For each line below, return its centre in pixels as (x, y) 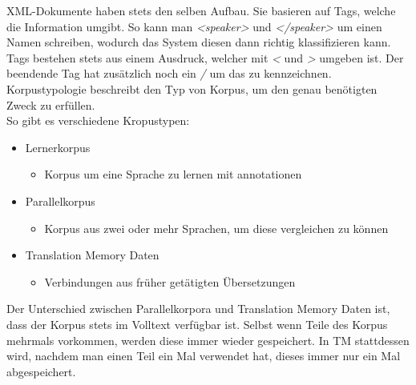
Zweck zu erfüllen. (51, 104)
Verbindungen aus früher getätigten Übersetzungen (170, 281)
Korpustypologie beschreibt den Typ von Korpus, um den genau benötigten (192, 88)
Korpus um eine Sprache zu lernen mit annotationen (173, 174)
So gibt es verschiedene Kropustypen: (98, 120)
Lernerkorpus (58, 147)
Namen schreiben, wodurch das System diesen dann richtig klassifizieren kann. (199, 42)
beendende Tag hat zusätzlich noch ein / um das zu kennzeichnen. (169, 73)
